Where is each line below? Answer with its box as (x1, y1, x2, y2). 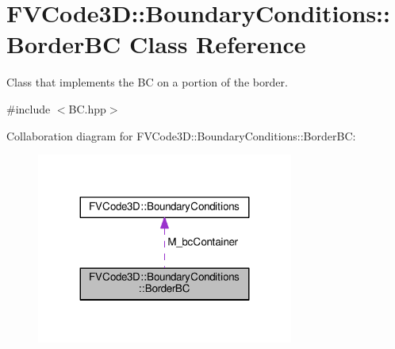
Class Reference (129, 28, 306, 60)
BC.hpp (68, 100, 106, 117)
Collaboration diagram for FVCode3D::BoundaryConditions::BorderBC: (6, 127, 356, 144)
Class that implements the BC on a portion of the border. (6, 74, 288, 90)
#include (6, 100, 51, 117)
